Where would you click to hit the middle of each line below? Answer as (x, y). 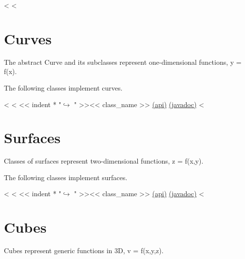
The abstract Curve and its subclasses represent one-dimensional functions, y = (123, 62)
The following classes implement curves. (63, 87)
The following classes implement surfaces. (66, 177)
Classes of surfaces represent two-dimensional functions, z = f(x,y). (104, 161)
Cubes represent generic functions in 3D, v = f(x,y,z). (84, 250)
